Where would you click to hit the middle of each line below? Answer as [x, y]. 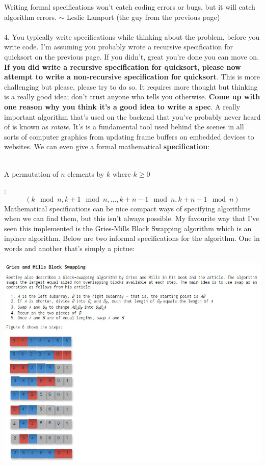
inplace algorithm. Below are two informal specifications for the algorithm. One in [132, 238]
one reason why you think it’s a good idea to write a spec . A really [122, 106]
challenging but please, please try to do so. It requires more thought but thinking [131, 86]
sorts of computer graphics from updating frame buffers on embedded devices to [129, 136]
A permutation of [31, 173]
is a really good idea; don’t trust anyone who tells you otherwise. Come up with [132, 97]
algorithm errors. [30, 17]
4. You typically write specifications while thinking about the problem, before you [132, 36]
